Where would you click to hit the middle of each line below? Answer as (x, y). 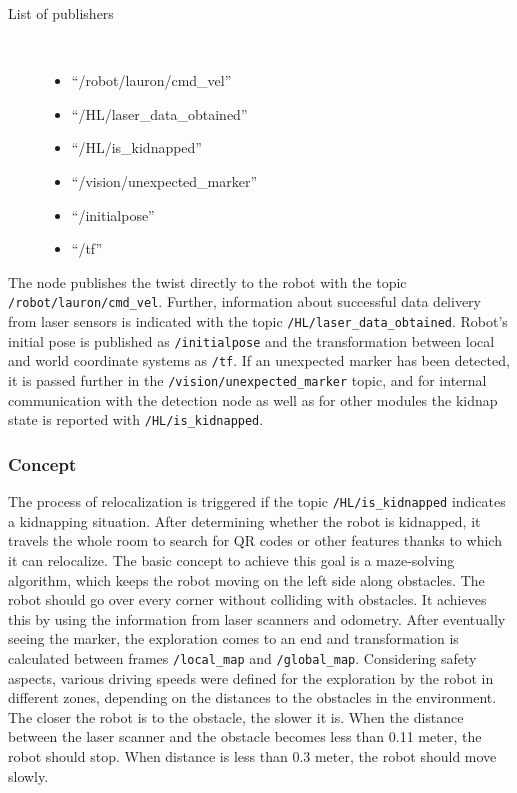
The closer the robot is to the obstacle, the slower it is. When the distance (236, 716)
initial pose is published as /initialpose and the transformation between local (251, 340)
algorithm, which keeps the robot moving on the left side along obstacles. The (246, 579)
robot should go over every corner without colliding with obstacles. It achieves (247, 599)
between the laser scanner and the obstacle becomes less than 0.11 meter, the (245, 736)
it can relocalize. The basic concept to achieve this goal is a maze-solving (231, 559)
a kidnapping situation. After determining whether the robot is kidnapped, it (244, 520)
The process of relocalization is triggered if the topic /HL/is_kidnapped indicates (257, 501)
